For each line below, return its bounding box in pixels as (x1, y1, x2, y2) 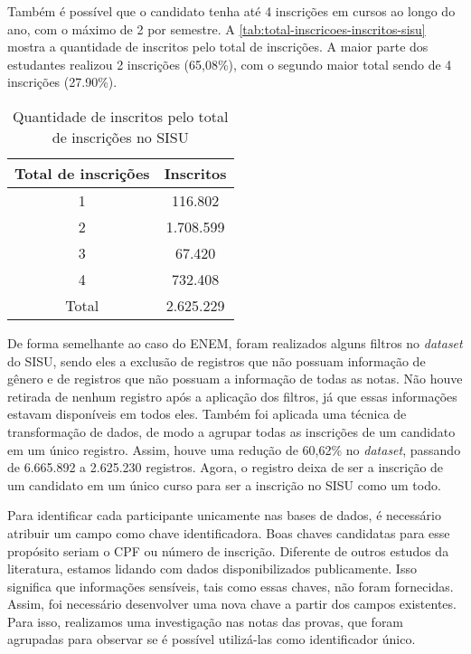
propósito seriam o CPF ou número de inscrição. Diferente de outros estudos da (7, 541, 449, 560)
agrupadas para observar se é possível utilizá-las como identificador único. (7, 630, 416, 649)
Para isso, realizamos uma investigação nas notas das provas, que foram (7, 611, 404, 630)
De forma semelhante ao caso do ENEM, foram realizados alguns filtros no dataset (7, 333, 463, 352)
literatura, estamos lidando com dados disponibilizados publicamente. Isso (7, 559, 417, 578)
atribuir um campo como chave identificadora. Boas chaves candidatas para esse (7, 523, 450, 542)
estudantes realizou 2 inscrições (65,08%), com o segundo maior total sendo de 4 (7, 54, 452, 73)
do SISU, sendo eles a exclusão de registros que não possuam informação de (7, 351, 426, 370)
